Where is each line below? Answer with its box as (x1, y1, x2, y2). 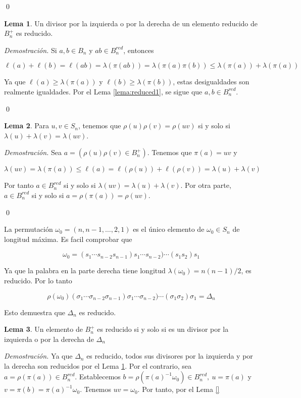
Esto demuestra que (4, 307, 65, 317)
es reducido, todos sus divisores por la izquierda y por (86, 351, 253, 361)
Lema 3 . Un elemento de (4, 324, 83, 334)
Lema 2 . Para (4, 120, 49, 131)
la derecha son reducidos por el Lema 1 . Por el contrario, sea (4, 360, 192, 371)
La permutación (4, 224, 53, 234)
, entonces (123, 44, 154, 55)
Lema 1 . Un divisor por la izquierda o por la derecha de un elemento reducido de (4, 18, 258, 28)
